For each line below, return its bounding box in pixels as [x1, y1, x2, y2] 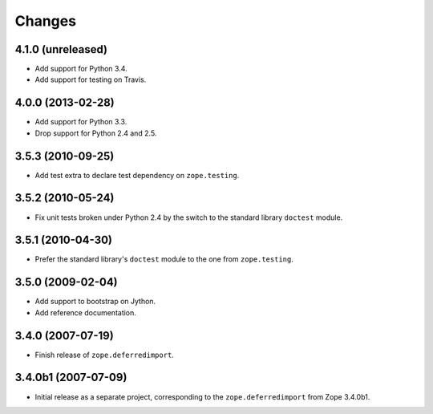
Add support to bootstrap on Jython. [34, 297, 156, 306]
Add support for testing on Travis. [34, 75, 147, 84]
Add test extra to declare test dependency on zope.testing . [34, 170, 240, 180]
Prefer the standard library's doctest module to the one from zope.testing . [34, 254, 294, 264]
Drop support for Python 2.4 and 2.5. [34, 128, 157, 138]
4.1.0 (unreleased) [14, 43, 108, 56]
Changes [14, 12, 76, 30]
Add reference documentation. [34, 307, 136, 317]
